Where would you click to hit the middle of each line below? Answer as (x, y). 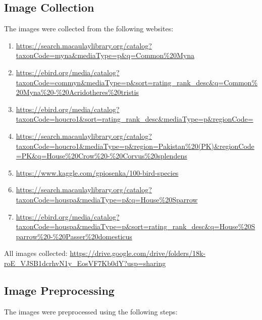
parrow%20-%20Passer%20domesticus (74, 236)
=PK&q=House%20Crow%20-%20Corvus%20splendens (101, 156)
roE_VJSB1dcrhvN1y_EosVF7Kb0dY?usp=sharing (85, 263)
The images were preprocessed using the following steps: (91, 311)
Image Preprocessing (59, 290)
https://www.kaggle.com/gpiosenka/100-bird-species (97, 172)
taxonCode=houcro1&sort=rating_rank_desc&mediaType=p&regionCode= (135, 119)
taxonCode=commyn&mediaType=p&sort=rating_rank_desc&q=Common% (137, 82)
